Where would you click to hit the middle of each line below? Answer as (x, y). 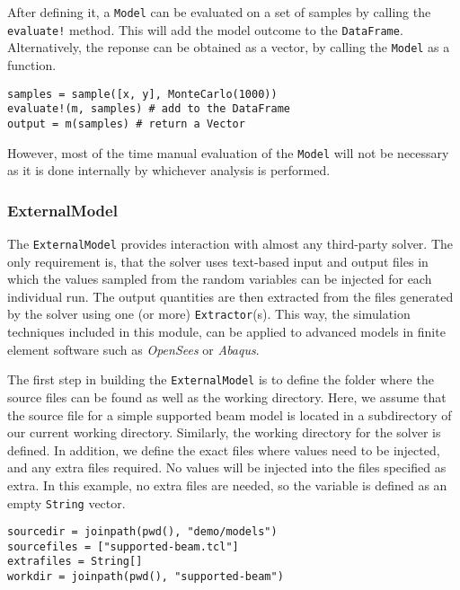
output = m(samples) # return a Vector (126, 123)
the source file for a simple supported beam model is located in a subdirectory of (230, 414)
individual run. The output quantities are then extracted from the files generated (230, 296)
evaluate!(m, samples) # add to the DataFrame (149, 109)
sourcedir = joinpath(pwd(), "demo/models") (142, 532)
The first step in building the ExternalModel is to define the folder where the (221, 379)
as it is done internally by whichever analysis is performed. (169, 170)
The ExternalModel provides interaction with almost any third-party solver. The (230, 243)
